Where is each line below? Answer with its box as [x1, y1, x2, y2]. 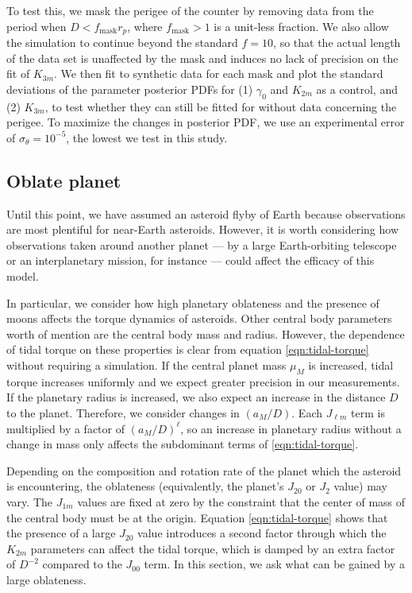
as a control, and [316, 80, 398, 97]
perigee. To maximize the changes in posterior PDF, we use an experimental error [6, 114, 405, 130]
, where [127, 17, 163, 34]
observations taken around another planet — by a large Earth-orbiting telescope [6, 236, 397, 253]
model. [6, 267, 39, 284]
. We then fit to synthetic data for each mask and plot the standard [54, 65, 383, 82]
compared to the [42, 556, 122, 572]
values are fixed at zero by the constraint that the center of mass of [77, 493, 406, 510]
